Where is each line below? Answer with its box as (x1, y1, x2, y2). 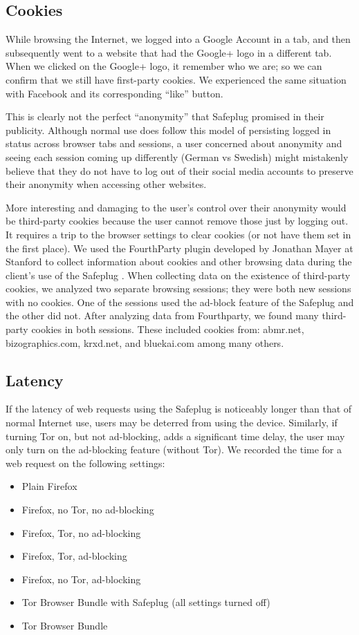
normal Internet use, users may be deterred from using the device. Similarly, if (6, 415, 338, 430)
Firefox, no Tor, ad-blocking (21, 571, 141, 586)
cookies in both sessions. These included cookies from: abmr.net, (31, 322, 304, 337)
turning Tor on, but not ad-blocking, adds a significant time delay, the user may (6, 428, 345, 443)
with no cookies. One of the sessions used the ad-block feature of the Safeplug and (6, 294, 354, 309)
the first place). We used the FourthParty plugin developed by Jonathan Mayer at (6, 240, 353, 255)
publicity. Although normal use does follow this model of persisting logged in (6, 122, 331, 137)
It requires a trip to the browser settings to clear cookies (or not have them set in (6, 227, 351, 241)
